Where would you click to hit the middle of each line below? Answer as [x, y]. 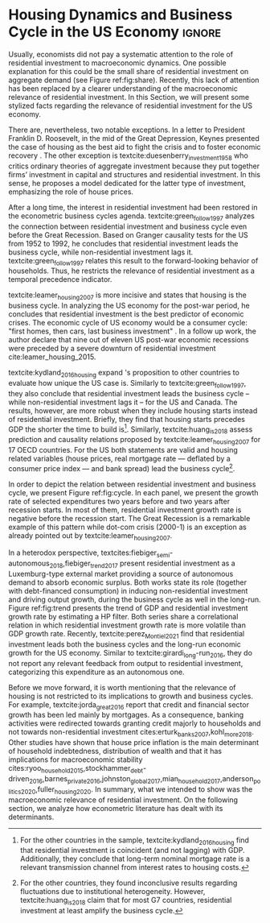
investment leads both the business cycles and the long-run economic [125, 644]
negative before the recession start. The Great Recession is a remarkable [129, 518]
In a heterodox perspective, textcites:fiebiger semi [89, 554]
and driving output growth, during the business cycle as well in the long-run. [135, 600]
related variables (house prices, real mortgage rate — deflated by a [119, 458]
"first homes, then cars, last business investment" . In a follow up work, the [133, 331]
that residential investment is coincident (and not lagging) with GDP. [132, 851]
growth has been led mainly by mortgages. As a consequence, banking [126, 715]
